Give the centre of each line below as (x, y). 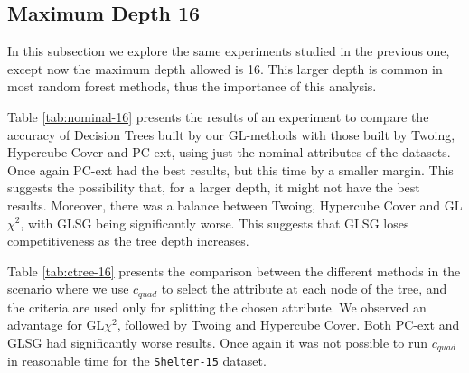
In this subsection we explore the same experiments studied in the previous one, (229, 51)
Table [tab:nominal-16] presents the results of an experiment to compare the (218, 116)
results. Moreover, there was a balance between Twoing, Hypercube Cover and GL (235, 205)
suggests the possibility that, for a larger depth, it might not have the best (214, 187)
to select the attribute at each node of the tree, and (304, 289)
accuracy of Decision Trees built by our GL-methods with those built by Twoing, (231, 134)
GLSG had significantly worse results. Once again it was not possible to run (217, 342)
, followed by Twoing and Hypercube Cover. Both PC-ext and (288, 325)
